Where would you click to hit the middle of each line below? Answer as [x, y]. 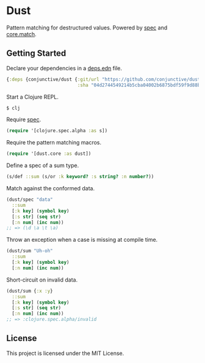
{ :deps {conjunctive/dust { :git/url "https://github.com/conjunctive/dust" [105, 79]
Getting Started [36, 54]
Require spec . [24, 119]
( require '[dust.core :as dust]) [49, 154]
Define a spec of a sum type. [43, 165]
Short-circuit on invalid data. [42, 280]
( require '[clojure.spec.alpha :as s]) [57, 131]
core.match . [21, 34]
